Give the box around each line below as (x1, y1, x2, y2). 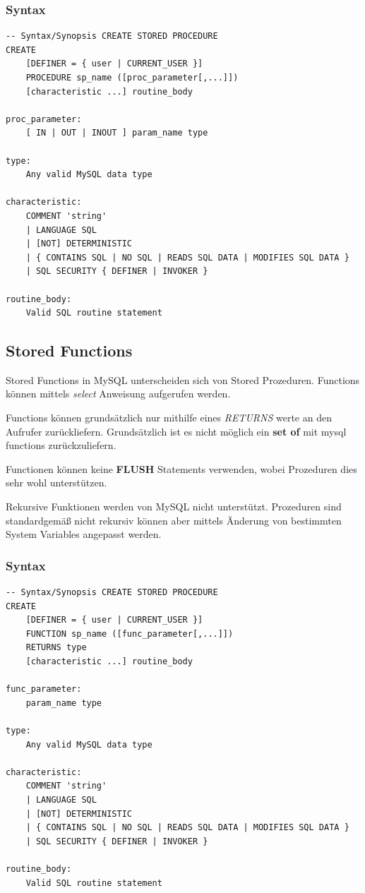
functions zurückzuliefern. (6, 438, 116, 453)
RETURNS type (25, 642, 87, 653)
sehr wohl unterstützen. (6, 475, 107, 490)
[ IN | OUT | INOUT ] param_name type (25, 128, 208, 138)
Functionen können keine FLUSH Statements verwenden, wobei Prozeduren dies (6, 461, 357, 476)
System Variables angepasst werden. (6, 527, 162, 541)
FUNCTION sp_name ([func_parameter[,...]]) (25, 628, 234, 639)
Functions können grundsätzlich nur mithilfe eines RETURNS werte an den (6, 410, 332, 425)
